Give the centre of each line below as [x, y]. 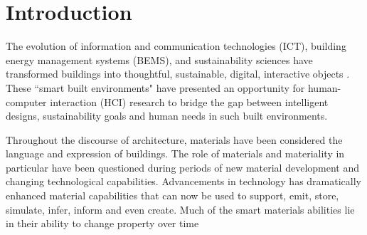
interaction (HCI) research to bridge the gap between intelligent [189, 101]
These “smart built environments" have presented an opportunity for [155, 87]
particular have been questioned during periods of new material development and [182, 167]
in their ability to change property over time [102, 223]
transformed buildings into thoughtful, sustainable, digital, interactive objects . [178, 74]
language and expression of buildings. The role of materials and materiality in [175, 153]
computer [26, 101]
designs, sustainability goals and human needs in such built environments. [167, 116]
